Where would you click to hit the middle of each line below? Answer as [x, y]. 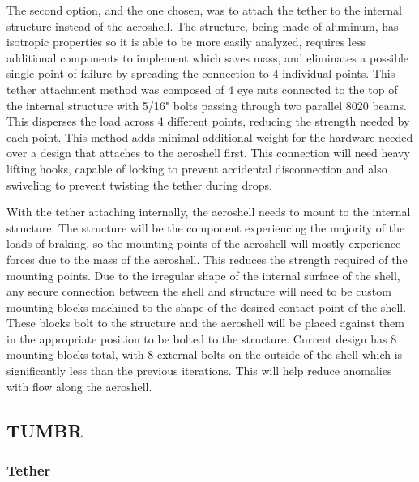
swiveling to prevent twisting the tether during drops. [139, 184]
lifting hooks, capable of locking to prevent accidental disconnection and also [197, 168]
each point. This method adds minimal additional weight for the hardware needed [210, 136]
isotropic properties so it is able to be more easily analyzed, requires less [186, 42]
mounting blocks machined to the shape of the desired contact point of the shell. [207, 307]
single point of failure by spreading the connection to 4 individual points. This [201, 73]
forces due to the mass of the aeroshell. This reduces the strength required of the [207, 259]
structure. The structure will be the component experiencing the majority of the [206, 227]
